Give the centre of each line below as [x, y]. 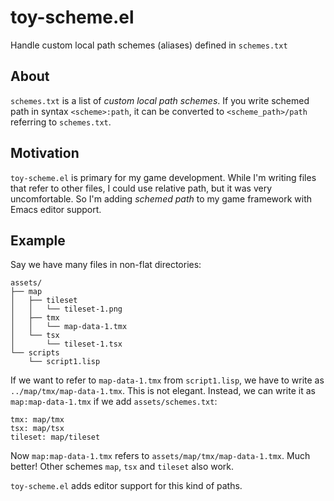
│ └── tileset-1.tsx [66, 344]
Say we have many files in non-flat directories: [106, 265]
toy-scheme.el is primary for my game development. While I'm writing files [163, 177]
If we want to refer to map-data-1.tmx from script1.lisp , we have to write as [167, 380]
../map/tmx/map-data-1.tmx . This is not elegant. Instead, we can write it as [163, 391]
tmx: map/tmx [37, 420]
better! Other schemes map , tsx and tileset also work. [122, 467]
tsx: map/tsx [37, 429]
